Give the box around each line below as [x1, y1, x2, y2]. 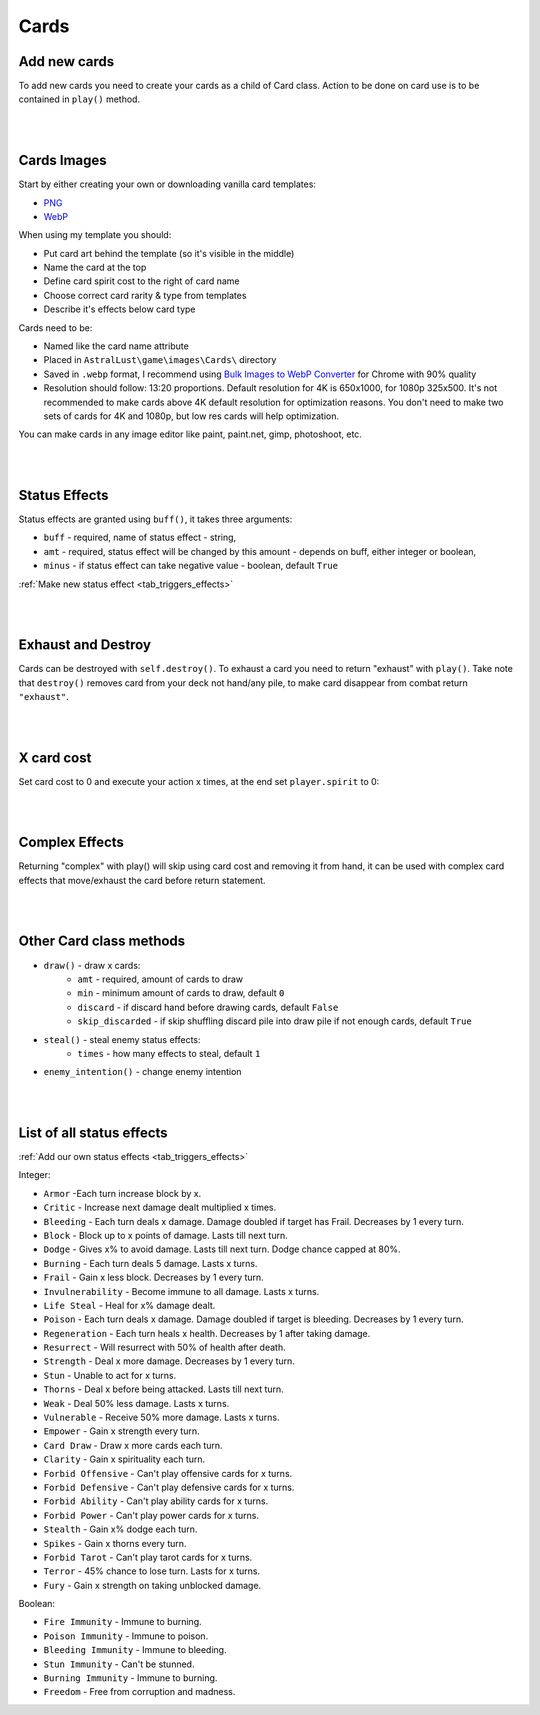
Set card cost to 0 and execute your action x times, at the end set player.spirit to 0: [18, 775, 380, 787]
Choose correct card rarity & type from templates [43, 289, 247, 301]
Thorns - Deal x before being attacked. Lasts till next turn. [43, 1383, 284, 1395]
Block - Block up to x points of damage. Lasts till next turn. [43, 1229, 289, 1241]
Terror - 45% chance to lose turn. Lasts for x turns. [43, 1565, 261, 1577]
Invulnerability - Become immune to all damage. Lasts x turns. [43, 1285, 320, 1297]
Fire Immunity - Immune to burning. [43, 1616, 202, 1628]
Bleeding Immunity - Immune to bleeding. [43, 1644, 227, 1656]
